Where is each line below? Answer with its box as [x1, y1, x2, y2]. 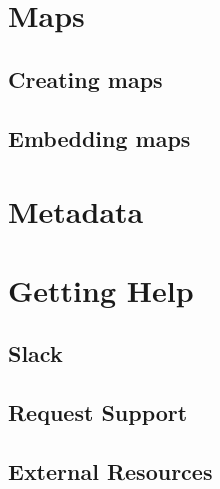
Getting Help [8, 269, 194, 310]
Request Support [8, 396, 188, 427]
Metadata [8, 191, 144, 232]
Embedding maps [8, 122, 191, 153]
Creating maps [8, 63, 163, 94]
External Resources [8, 455, 213, 486]
